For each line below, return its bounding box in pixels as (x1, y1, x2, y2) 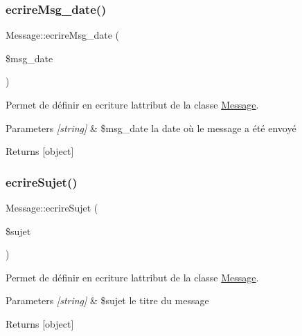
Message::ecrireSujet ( (6, 200, 98, 214)
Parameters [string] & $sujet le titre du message (6, 293, 209, 308)
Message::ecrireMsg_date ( (6, 28, 120, 42)
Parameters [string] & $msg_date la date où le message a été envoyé (6, 120, 296, 135)
